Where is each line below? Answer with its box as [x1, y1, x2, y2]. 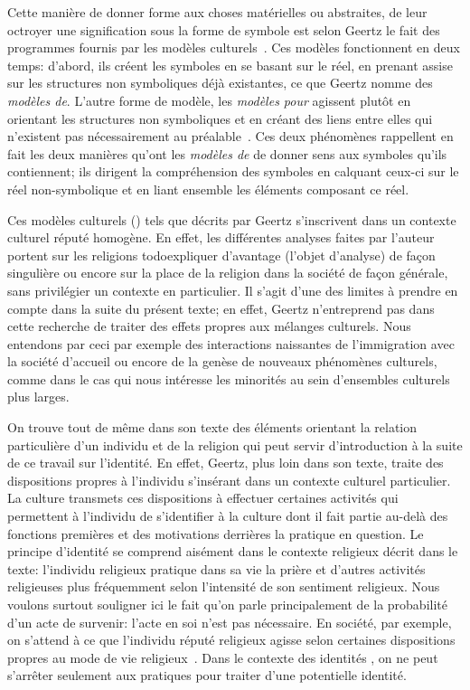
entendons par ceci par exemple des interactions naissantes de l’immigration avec [7, 334, 455, 353]
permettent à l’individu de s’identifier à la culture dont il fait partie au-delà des [7, 506, 448, 525]
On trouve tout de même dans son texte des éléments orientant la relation [7, 418, 418, 437]
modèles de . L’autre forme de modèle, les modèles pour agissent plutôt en [7, 90, 411, 109]
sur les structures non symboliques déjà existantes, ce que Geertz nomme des [7, 73, 433, 92]
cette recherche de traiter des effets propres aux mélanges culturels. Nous [7, 317, 411, 336]
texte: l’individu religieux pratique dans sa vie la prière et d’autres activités [7, 559, 426, 578]
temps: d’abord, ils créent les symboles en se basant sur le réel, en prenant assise [7, 55, 453, 74]
